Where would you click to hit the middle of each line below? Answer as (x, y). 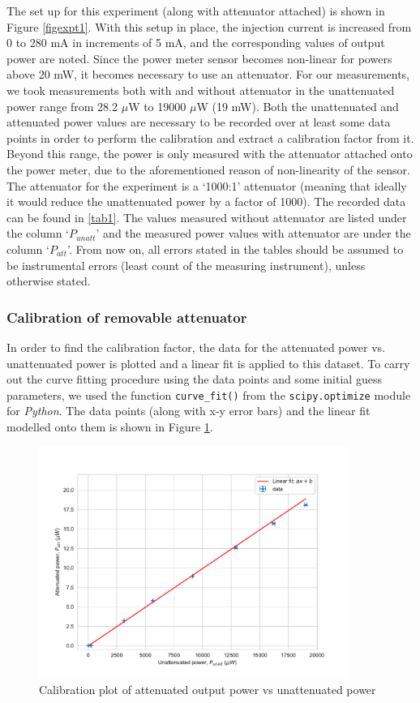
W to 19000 (157, 106)
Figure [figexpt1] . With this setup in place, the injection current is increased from (209, 26)
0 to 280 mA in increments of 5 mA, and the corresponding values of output (196, 43)
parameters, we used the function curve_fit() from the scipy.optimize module (209, 394)
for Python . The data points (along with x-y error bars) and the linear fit (189, 411)
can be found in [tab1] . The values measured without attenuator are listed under (207, 217)
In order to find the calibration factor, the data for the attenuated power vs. (196, 347)
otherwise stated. (49, 281)
